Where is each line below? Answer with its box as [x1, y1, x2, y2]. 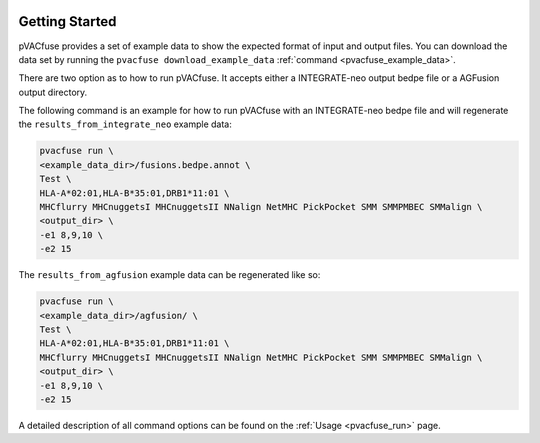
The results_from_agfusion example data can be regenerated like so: [18, 269, 321, 281]
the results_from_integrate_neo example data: [18, 118, 232, 130]
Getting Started [18, 13, 117, 30]
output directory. [18, 86, 88, 98]
